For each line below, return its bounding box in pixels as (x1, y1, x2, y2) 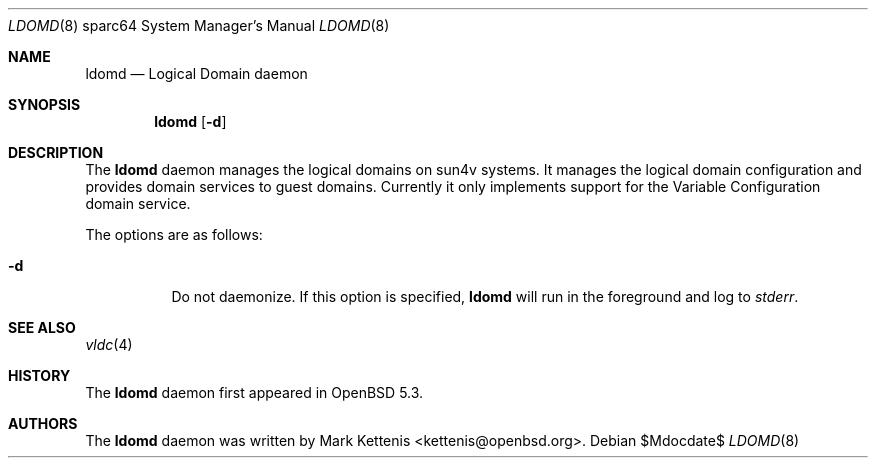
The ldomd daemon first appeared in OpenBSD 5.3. (85, 384, 424, 401)
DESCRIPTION (8, 144, 104, 161)
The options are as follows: (85, 226, 263, 243)
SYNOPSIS (8, 96, 81, 113)
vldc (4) (85, 336, 133, 353)
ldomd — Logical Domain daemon (85, 65, 308, 82)
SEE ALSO (8, 319, 76, 336)
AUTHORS (8, 415, 78, 432)
